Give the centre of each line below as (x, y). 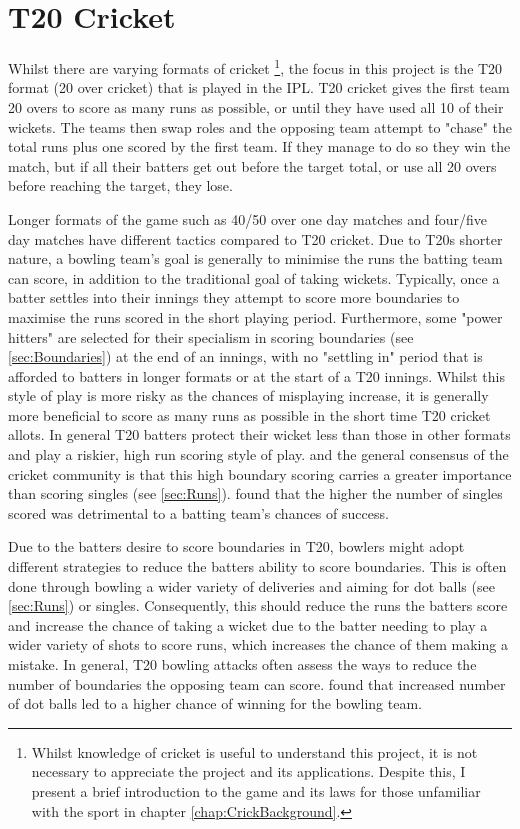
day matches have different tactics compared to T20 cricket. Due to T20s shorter (255, 238)
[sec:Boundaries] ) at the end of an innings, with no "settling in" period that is (245, 356)
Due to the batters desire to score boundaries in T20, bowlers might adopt (236, 546)
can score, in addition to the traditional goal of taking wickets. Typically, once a (254, 277)
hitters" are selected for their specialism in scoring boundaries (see (211, 336)
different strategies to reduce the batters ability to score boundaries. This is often (257, 566)
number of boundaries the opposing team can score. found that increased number (257, 683)
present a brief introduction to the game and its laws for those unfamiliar (256, 790)
